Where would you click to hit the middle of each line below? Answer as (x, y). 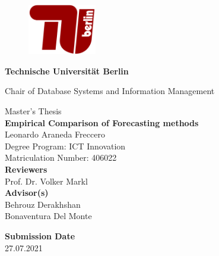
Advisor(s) (27, 193)
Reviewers (26, 169)
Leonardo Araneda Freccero (55, 134)
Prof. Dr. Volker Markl (46, 181)
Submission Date (40, 235)
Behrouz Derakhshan (43, 204)
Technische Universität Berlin (67, 71)
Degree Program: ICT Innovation (65, 146)
